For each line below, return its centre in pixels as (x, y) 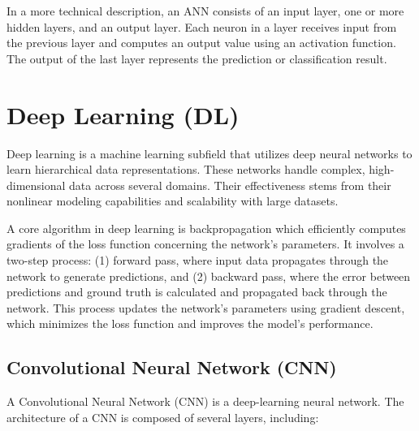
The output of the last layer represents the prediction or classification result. (197, 58)
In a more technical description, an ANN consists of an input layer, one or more (205, 11)
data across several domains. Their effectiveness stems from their (230, 185)
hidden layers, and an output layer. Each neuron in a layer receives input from (202, 26)
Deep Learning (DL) (123, 114)
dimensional (36, 185)
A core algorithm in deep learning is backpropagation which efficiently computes (206, 228)
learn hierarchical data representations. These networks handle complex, (186, 169)
